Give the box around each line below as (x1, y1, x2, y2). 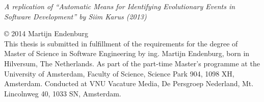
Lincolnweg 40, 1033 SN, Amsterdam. (4, 88, 121, 98)
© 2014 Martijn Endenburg (4, 28, 89, 39)
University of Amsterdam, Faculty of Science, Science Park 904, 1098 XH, (4, 68, 234, 79)
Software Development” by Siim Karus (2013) (4, 11, 147, 21)
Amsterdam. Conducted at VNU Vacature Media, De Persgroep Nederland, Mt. (4, 78, 254, 89)
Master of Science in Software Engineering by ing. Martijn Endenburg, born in (4, 48, 250, 59)
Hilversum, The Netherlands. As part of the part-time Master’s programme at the (4, 58, 260, 68)
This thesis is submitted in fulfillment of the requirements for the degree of (4, 38, 238, 48)
